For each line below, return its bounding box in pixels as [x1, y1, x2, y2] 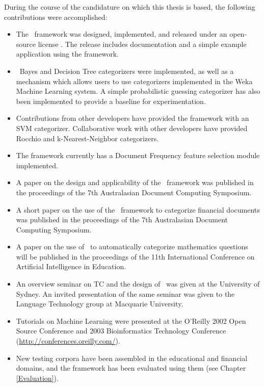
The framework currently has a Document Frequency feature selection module [16, 150, 260, 161]
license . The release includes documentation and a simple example [38, 38, 247, 49]
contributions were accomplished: [4, 11, 108, 22]
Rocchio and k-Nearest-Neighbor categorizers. [16, 133, 159, 143]
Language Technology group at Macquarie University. [16, 298, 183, 309]
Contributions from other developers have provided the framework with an [16, 113, 249, 123]
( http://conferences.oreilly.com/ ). [16, 336, 120, 346]
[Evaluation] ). [16, 372, 59, 383]
